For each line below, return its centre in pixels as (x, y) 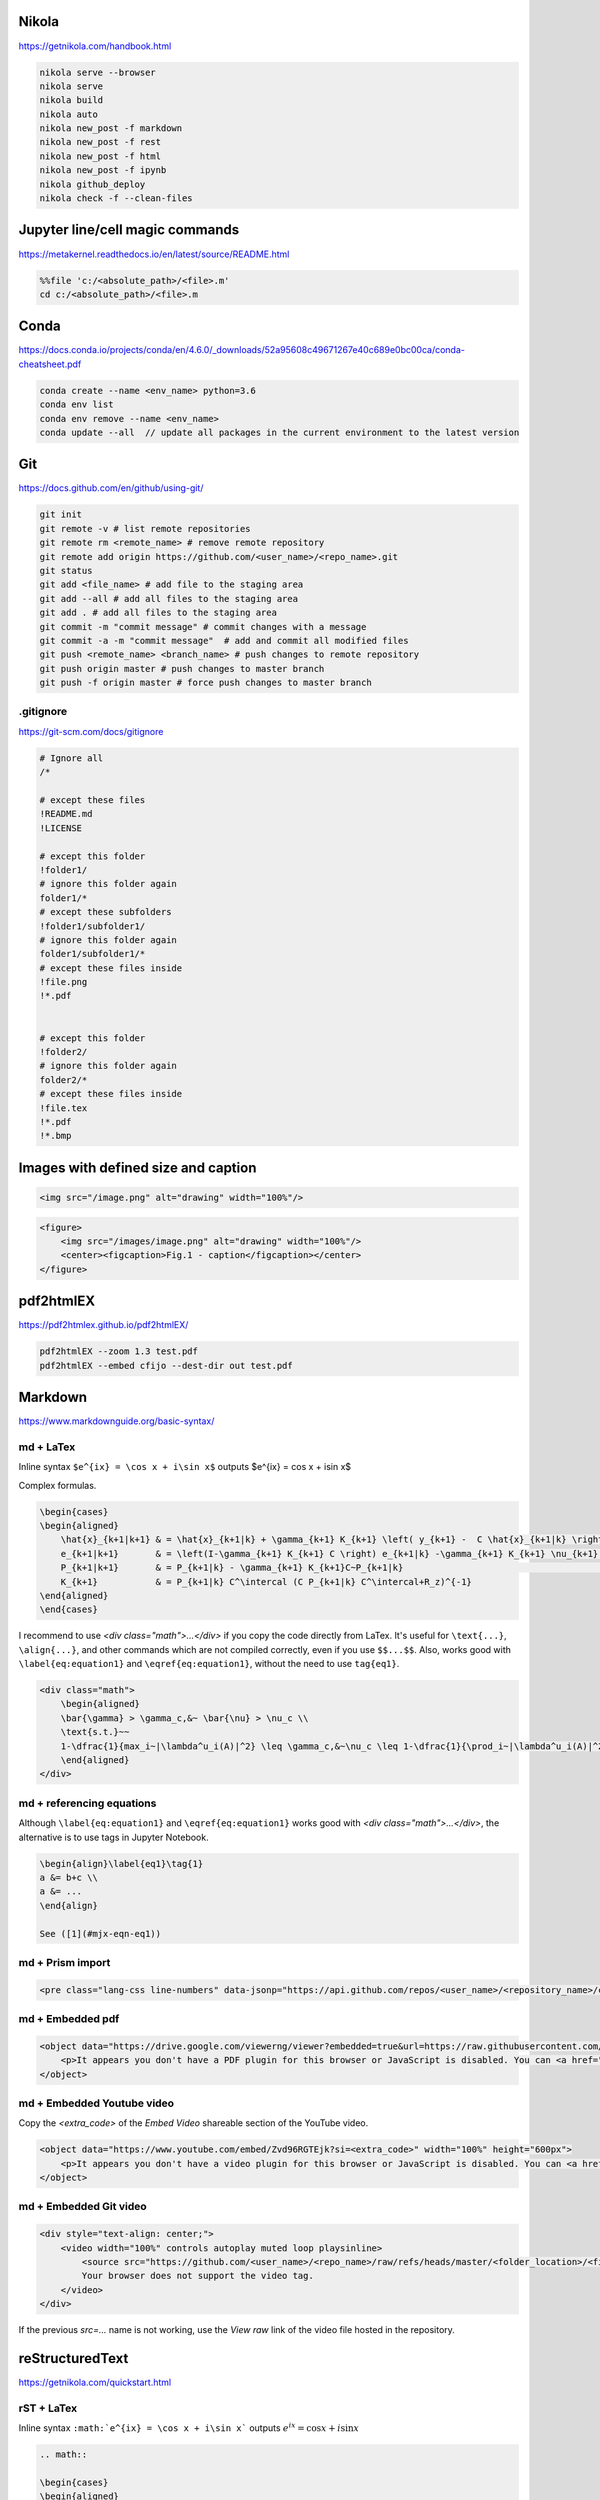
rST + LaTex (48, 2408)
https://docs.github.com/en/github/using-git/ (111, 488)
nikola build (71, 100)
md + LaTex (47, 1447)
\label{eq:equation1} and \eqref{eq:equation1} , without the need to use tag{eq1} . (209, 1664)
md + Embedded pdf (69, 2018)
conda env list (76, 404)
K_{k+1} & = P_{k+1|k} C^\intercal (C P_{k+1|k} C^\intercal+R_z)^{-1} (266, 1581)
